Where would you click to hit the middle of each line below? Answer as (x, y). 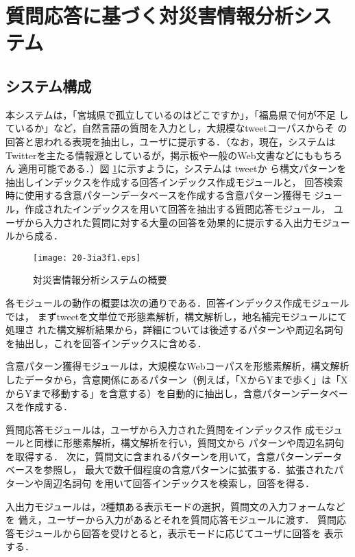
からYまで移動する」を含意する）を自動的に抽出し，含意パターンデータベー (177, 393)
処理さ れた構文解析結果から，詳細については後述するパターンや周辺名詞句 (174, 330)
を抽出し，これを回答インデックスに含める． (106, 343)
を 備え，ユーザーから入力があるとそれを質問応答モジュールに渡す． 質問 (171, 520)
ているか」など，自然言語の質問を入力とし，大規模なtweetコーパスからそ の (176, 128)
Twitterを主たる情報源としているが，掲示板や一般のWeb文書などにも (160, 155)
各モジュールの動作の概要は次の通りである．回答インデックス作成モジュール (177, 302)
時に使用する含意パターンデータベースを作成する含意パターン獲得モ (158, 195)
